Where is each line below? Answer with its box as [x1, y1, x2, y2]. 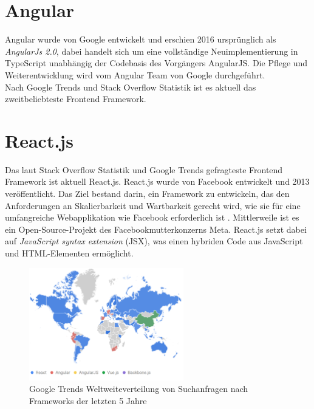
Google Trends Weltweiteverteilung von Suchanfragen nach [29, 382, 248, 395]
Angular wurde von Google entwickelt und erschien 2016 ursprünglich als [5, 33, 276, 46]
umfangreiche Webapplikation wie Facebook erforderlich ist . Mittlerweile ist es [5, 211, 299, 224]
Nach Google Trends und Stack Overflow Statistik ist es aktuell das [5, 80, 256, 93]
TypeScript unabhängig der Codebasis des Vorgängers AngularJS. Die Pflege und [5, 57, 308, 69]
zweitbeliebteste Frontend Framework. [5, 92, 146, 105]
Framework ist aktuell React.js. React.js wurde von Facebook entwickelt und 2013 [5, 175, 310, 188]
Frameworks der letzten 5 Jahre [29, 394, 147, 407]
